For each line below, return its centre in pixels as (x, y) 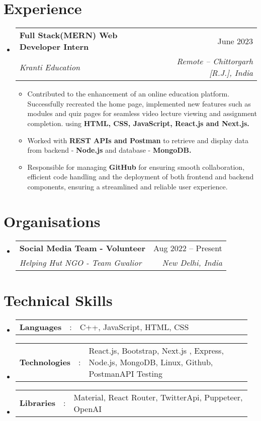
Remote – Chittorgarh (215, 61)
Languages (40, 327)
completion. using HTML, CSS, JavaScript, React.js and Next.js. (138, 123)
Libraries (37, 403)
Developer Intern (54, 47)
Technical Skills (58, 300)
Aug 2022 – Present (188, 248)
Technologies (45, 362)
